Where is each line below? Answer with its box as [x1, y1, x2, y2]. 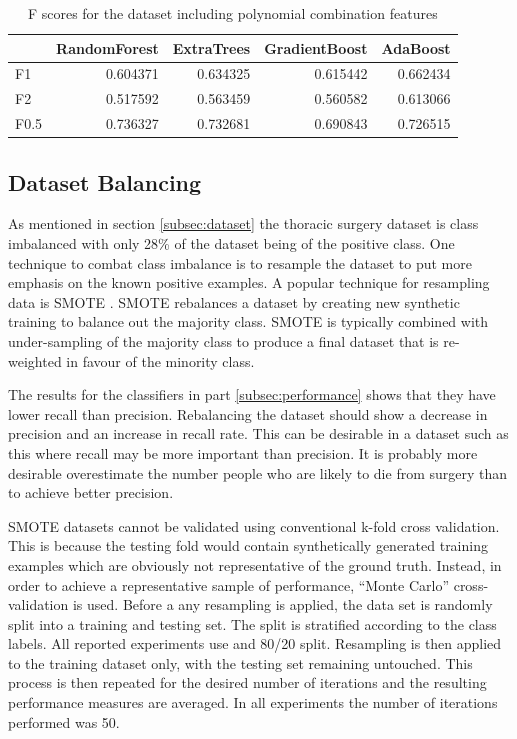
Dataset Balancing [8, 166, 202, 197]
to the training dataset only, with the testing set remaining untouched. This [8, 652, 473, 673]
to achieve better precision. [8, 482, 174, 503]
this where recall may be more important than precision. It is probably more [8, 442, 478, 463]
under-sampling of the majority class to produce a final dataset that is [8, 330, 439, 351]
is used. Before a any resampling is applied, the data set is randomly [72, 594, 493, 615]
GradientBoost [264, 37, 368, 58]
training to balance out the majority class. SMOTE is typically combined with [8, 311, 489, 332]
